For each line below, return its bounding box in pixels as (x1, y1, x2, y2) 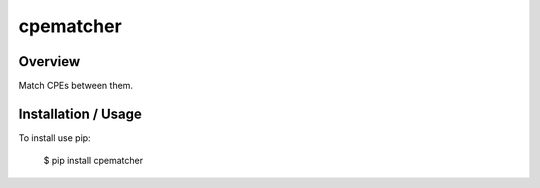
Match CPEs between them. (18, 80, 134, 92)
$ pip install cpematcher (43, 155, 144, 167)
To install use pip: (18, 131, 91, 144)
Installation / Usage (18, 105, 142, 122)
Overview (18, 53, 81, 70)
